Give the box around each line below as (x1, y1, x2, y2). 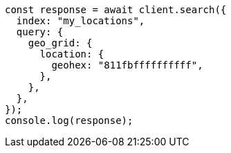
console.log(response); (5, 115, 133, 126)
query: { (16, 26, 64, 37)
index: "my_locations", (16, 15, 145, 26)
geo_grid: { (28, 37, 93, 48)
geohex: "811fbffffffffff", (51, 60, 203, 71)
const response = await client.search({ (5, 4, 227, 15)
